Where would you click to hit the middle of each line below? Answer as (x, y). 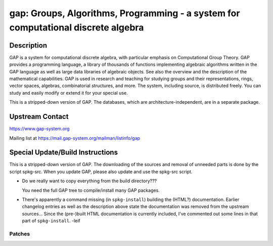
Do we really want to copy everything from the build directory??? (89, 181)
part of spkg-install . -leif (51, 221)
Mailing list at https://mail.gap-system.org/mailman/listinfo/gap (75, 138)
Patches (20, 234)
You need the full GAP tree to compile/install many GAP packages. (91, 190)
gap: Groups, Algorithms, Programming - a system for (125, 13)
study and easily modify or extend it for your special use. (69, 93)
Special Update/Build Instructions (64, 153)
